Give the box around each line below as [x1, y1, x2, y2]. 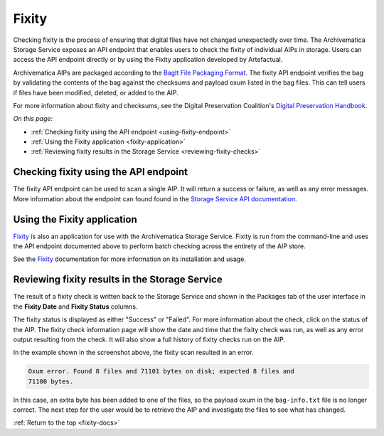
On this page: [13, 115, 53, 123]
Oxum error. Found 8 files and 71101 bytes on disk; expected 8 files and [28, 367, 295, 376]
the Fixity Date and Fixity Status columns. [13, 302, 138, 311]
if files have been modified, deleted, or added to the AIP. [13, 88, 178, 97]
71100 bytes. [28, 377, 74, 386]
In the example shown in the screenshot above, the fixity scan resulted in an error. [13, 349, 254, 357]
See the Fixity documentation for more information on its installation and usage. [13, 255, 247, 263]
